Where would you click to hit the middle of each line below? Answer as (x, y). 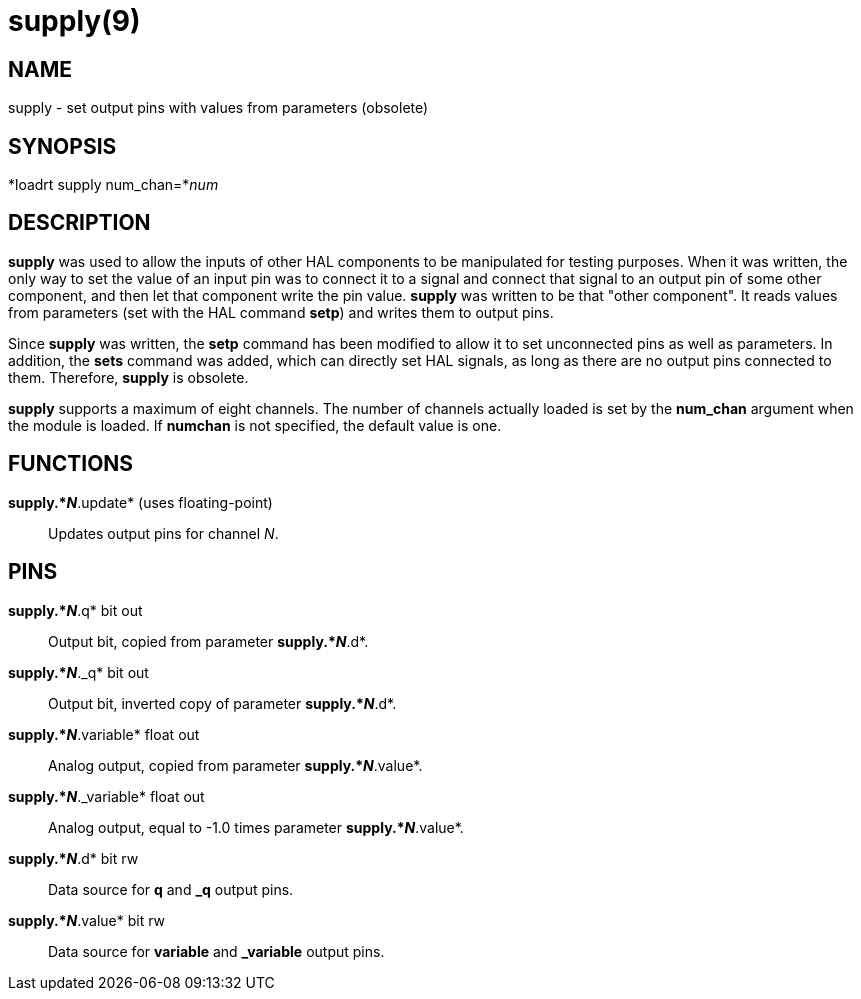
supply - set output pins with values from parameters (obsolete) (218, 108)
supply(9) (74, 21)
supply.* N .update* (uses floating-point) (140, 502)
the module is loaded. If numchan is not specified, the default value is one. (255, 425)
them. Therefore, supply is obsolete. (128, 377)
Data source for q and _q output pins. (171, 889)
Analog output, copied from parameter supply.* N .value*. (235, 765)
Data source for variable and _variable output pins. (216, 951)
